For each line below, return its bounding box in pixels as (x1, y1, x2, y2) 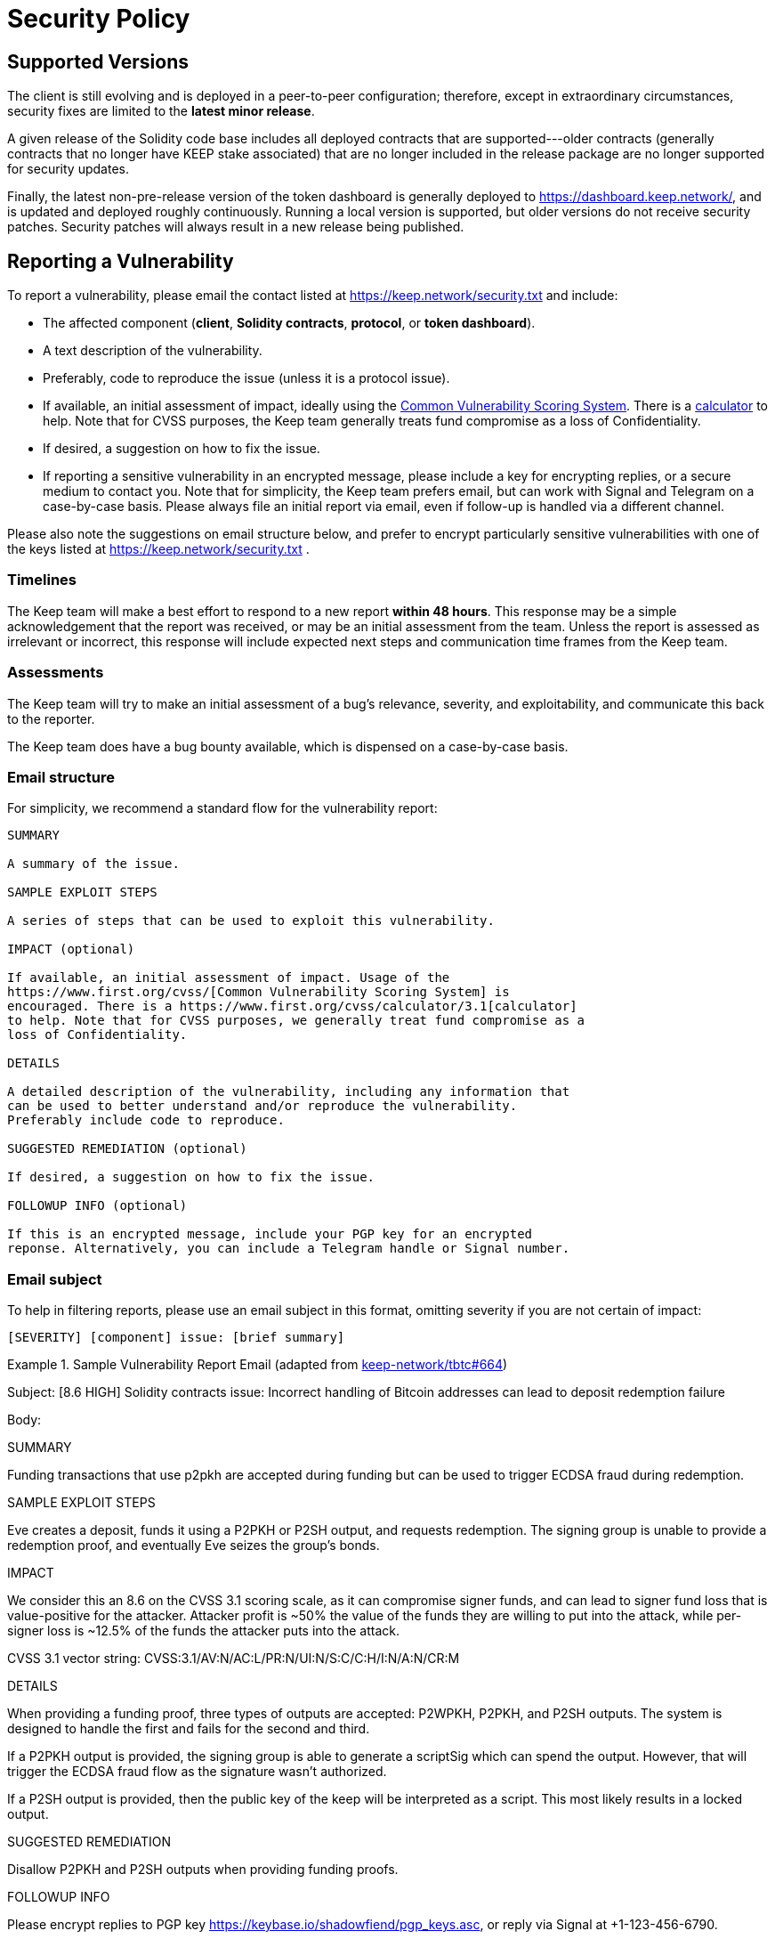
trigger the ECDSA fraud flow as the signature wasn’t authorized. (7, 1764, 387, 1780)
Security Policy (7, 4, 190, 34)
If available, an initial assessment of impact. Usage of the (7, 970, 450, 986)
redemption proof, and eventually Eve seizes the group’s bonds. (7, 1537, 380, 1554)
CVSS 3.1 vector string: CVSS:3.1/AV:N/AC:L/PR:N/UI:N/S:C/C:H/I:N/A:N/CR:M (7, 1651, 460, 1667)
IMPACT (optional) (7, 942, 135, 957)
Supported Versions (7, 50, 189, 73)
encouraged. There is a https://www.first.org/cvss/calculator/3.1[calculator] (7, 999, 577, 1014)
